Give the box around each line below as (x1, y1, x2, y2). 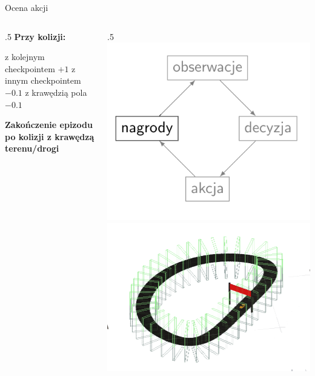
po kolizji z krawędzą (5, 130, 94, 143)
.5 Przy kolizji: (5, 30, 66, 42)
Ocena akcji (5, 1, 48, 13)
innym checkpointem (5, 74, 81, 87)
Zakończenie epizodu (5, 118, 93, 131)
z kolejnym (5, 50, 45, 63)
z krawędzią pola (25, 86, 87, 98)
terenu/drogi (5, 142, 59, 155)
